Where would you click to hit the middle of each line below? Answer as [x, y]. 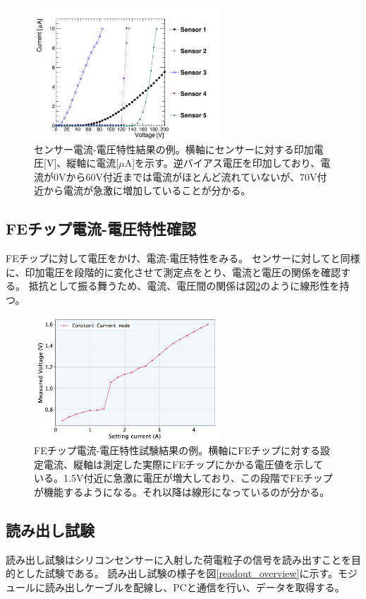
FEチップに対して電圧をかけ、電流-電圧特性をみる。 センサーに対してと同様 [183, 258]
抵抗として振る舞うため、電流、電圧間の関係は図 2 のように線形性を [184, 286]
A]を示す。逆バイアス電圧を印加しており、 [222, 163]
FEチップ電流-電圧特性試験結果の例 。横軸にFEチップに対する [177, 450]
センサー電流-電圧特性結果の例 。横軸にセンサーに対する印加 [174, 149]
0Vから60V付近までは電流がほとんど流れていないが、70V [185, 176]
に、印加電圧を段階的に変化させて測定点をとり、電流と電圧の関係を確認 [173, 272]
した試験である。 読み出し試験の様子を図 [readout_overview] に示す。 [182, 573]
